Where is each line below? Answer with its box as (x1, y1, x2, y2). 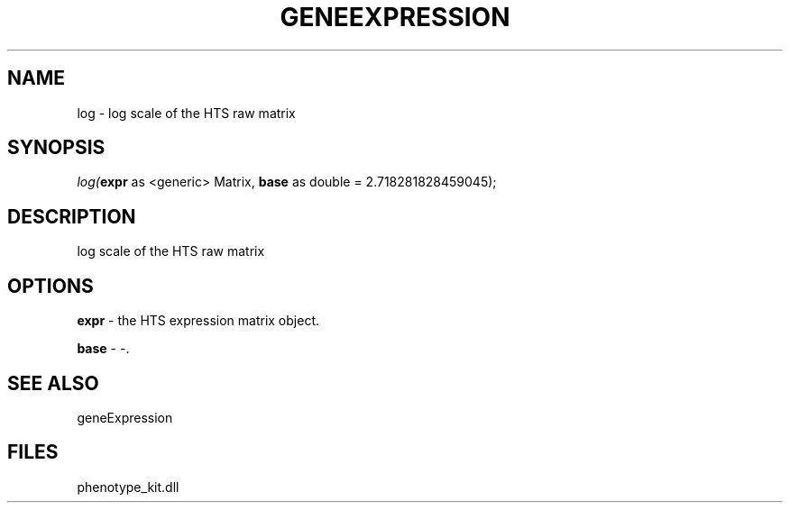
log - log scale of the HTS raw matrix (77, 105, 296, 121)
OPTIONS (7, 274, 94, 297)
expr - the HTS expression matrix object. (77, 313, 319, 329)
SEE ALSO (7, 371, 99, 395)
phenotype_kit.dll (77, 478, 179, 495)
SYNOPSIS (7, 136, 106, 159)
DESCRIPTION (7, 205, 136, 228)
